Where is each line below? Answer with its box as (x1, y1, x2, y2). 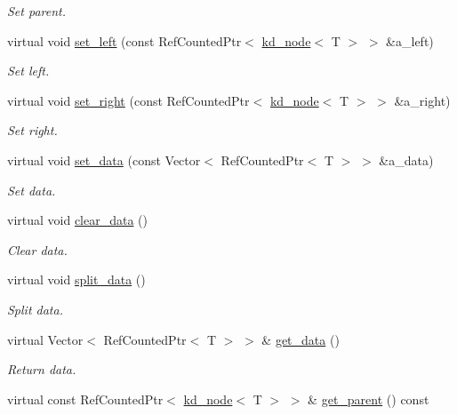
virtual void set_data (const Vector (7, 150, 201, 169)
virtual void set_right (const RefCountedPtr (7, 91, 250, 109)
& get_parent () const (308, 389, 429, 408)
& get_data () (261, 330, 340, 348)
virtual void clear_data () (7, 211, 148, 229)
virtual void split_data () (7, 270, 146, 289)
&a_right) (394, 91, 451, 109)
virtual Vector (7, 330, 84, 348)
